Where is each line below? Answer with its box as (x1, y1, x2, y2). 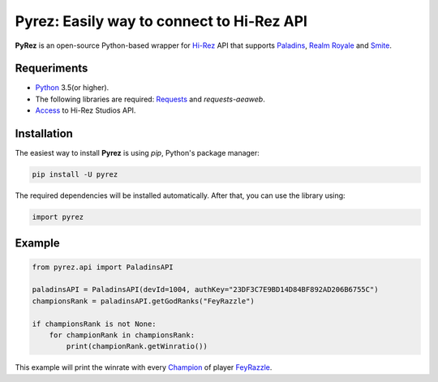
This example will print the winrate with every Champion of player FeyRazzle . (15, 363, 273, 372)
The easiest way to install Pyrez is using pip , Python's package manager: (15, 148, 260, 158)
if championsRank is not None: (32, 319, 157, 328)
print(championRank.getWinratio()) (66, 341, 208, 351)
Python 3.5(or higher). (35, 83, 109, 92)
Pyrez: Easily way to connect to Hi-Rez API (15, 12, 308, 30)
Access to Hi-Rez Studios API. (35, 105, 136, 115)
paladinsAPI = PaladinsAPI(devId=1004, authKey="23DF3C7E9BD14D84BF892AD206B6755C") (32, 285, 379, 294)
